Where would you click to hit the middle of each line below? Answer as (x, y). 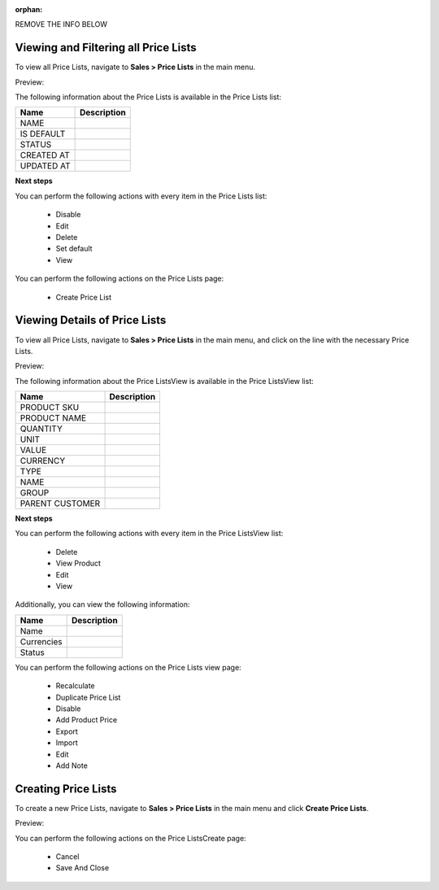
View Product (78, 563)
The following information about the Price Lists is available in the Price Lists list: (148, 97)
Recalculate (75, 686)
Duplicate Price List (88, 697)
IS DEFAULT (43, 134)
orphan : (29, 9)
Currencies (41, 641)
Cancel (67, 857)
